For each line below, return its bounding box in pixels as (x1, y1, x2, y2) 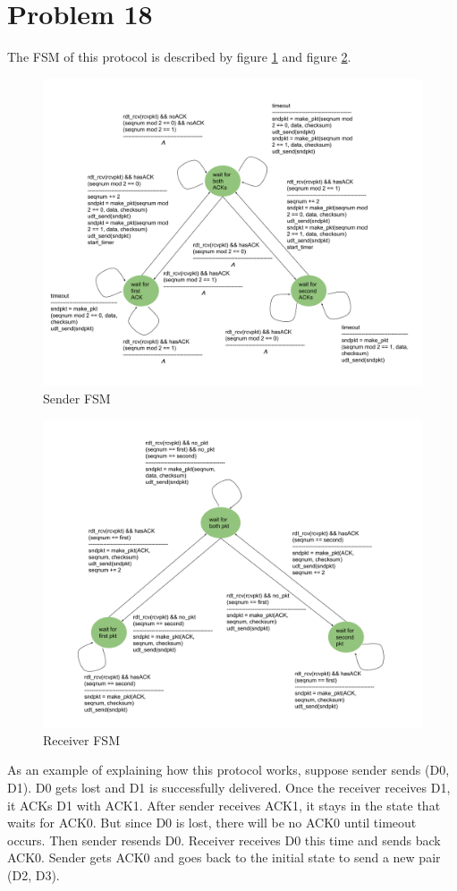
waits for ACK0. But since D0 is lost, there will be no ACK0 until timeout (7, 813, 417, 832)
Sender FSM (43, 388, 111, 407)
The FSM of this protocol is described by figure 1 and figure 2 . (7, 47, 351, 66)
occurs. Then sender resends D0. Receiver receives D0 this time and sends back (7, 830, 441, 849)
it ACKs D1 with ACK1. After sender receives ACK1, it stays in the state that (7, 795, 441, 814)
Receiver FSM (43, 730, 120, 749)
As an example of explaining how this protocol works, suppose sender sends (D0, (7, 760, 450, 779)
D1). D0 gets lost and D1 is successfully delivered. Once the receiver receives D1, (7, 778, 451, 797)
